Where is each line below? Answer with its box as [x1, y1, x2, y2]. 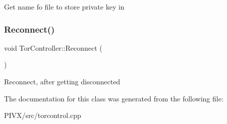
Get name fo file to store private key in [4, 2, 125, 12]
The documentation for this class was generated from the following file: [4, 93, 223, 103]
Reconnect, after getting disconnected [4, 76, 121, 86]
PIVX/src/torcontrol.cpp [4, 110, 81, 120]
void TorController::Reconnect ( [4, 42, 102, 53]
